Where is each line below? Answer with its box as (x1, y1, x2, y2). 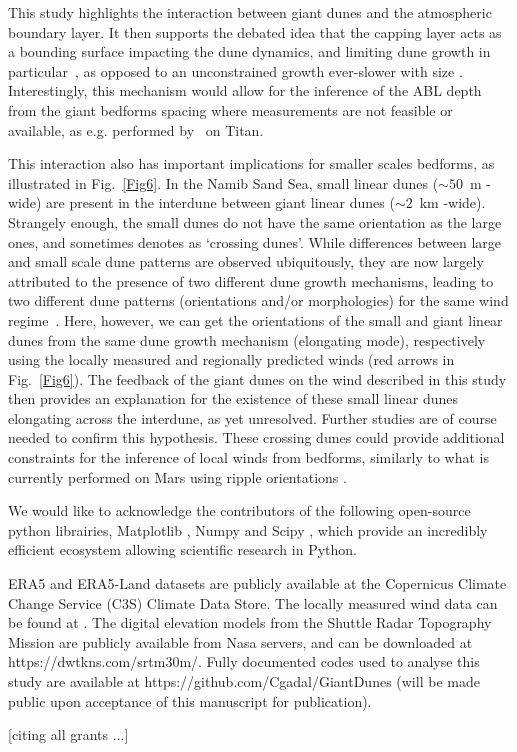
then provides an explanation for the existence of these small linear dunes (8, 388, 459, 409)
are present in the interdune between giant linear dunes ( (46, 192, 395, 213)
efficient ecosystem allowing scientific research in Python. (8, 539, 357, 560)
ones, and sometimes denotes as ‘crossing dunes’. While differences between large (8, 231, 502, 252)
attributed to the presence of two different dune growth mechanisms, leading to (8, 270, 494, 291)
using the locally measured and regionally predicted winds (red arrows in (8, 349, 455, 370)
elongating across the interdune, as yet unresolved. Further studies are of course (8, 407, 497, 428)
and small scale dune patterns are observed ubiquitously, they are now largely (8, 251, 484, 272)
